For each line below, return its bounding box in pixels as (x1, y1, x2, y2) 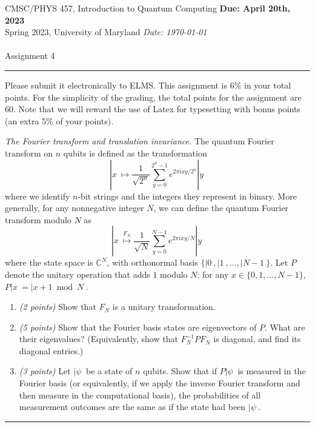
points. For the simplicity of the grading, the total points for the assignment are (5, 90, 302, 103)
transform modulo (5, 213, 71, 226)
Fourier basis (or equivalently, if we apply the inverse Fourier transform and (19, 377, 300, 389)
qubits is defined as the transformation (63, 146, 207, 159)
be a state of (86, 365, 133, 377)
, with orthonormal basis (107, 256, 198, 269)
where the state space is (5, 256, 93, 269)
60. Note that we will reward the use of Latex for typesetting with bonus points (5, 103, 300, 115)
